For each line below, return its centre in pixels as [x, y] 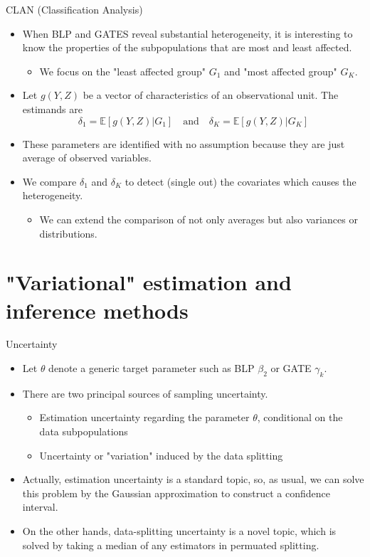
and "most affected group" [281, 71]
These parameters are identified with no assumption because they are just [184, 143]
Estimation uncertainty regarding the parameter [144, 417]
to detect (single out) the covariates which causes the [240, 181]
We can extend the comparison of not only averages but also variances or [199, 219]
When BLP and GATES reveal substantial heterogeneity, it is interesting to [187, 33]
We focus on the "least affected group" [123, 71]
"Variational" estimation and [149, 282]
